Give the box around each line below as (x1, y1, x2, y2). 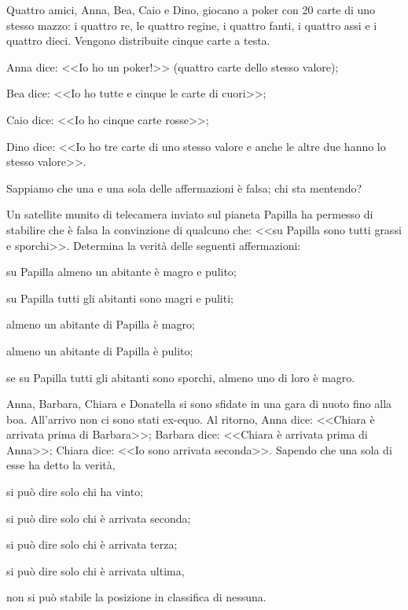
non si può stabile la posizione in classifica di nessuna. (6, 589, 266, 605)
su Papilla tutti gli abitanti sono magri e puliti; (6, 289, 233, 306)
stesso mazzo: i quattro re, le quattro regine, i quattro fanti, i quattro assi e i (6, 17, 377, 33)
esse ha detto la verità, (6, 457, 116, 473)
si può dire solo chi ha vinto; (6, 483, 144, 500)
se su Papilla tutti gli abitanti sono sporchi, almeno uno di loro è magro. (6, 369, 355, 385)
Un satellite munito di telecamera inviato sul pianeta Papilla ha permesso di (6, 206, 373, 222)
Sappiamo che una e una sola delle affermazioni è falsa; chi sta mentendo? (6, 179, 362, 196)
